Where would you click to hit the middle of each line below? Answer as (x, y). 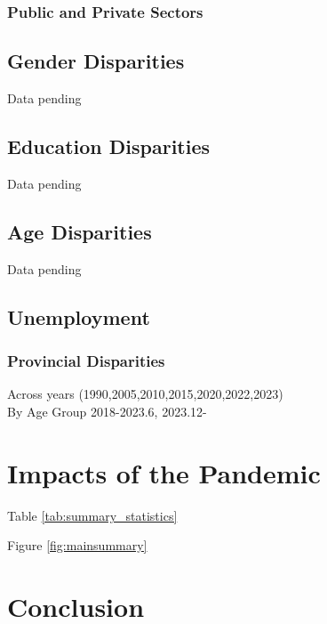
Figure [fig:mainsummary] (77, 545)
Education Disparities (109, 146)
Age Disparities (80, 231)
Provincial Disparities (86, 360)
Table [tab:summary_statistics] (92, 515)
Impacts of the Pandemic (164, 472)
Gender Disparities (96, 61)
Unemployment (79, 316)
